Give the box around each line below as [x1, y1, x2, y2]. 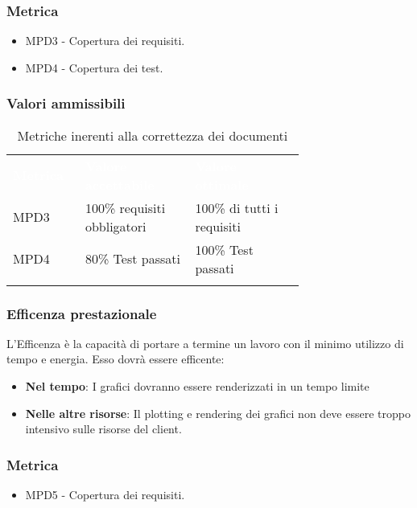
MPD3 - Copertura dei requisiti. [25, 32, 185, 49]
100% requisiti [85, 198, 166, 217]
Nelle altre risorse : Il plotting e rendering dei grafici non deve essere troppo [25, 404, 411, 421]
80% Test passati [85, 249, 180, 268]
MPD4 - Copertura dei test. [25, 59, 163, 76]
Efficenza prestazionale [6, 303, 157, 323]
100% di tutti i [195, 198, 279, 217]
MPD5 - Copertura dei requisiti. [25, 486, 185, 503]
